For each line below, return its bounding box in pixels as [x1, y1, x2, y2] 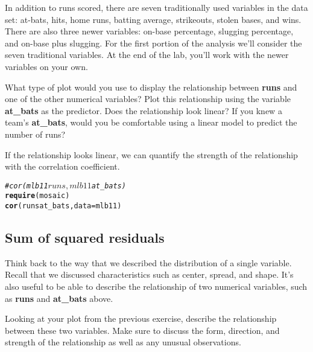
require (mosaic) [5, 191, 70, 200]
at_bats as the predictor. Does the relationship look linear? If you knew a [5, 104, 282, 117]
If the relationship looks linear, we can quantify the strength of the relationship [5, 148, 298, 161]
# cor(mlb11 [5, 181, 48, 190]
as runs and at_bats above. [5, 292, 113, 304]
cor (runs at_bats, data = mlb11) [5, 202, 122, 211]
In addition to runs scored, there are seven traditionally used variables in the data [5, 1, 308, 13]
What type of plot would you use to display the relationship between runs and [5, 80, 297, 93]
